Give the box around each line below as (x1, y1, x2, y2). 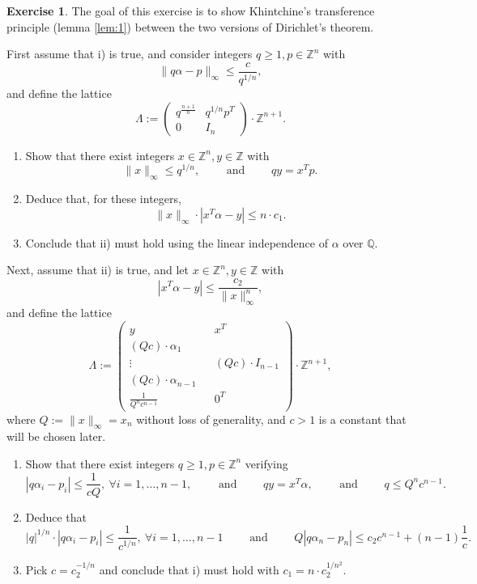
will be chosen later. (6, 428, 106, 445)
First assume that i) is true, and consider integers (6, 45, 253, 62)
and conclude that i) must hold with (99, 561, 279, 578)
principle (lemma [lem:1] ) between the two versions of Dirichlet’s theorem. (6, 18, 374, 35)
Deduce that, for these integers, (25, 190, 181, 207)
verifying (245, 455, 288, 472)
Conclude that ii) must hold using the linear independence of (25, 234, 328, 251)
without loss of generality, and (136, 410, 286, 427)
